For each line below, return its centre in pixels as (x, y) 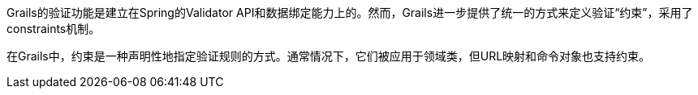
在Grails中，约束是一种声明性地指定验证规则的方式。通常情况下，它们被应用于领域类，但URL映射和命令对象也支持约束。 (329, 56)
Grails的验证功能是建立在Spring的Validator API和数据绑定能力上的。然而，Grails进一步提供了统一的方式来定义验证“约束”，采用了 (350, 12)
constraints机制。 (54, 29)
